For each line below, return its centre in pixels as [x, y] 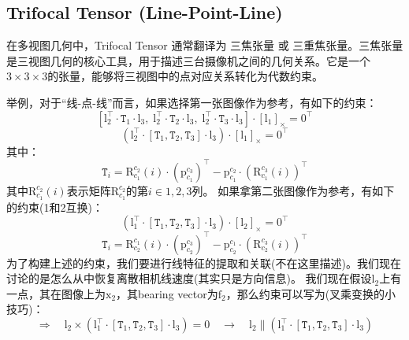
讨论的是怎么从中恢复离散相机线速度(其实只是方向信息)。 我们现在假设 [189, 278]
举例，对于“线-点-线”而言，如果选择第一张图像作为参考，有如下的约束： [192, 102]
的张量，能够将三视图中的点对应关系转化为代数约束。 [186, 76]
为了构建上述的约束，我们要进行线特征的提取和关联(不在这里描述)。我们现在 [204, 262]
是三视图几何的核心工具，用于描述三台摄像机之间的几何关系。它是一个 [188, 60]
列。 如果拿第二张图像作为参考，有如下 [293, 190]
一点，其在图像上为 [56, 293]
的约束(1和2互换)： [55, 207]
